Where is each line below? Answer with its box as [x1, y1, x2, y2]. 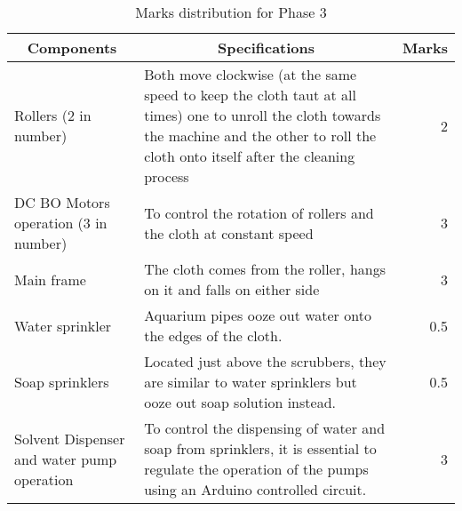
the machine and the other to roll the [144, 125, 377, 146]
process [144, 166, 189, 187]
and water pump [14, 448, 117, 469]
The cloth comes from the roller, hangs [144, 259, 386, 279]
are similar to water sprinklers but [144, 371, 357, 392]
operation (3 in [14, 212, 108, 233]
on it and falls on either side [144, 279, 320, 299]
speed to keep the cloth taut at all [144, 84, 356, 105]
